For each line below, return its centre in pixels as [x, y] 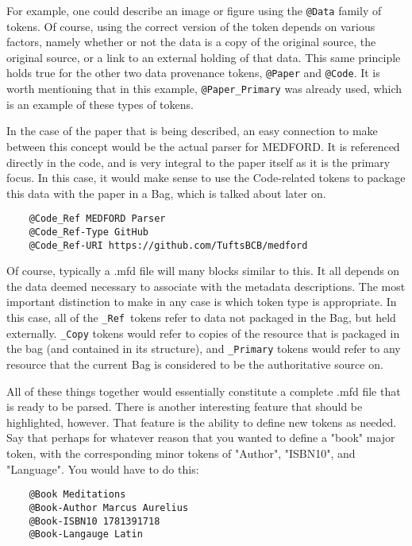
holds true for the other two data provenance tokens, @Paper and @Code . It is [193, 73]
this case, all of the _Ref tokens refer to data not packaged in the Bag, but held [201, 318]
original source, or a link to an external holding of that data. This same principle [204, 57]
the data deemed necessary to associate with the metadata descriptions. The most [206, 286]
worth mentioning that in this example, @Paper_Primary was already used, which [204, 89]
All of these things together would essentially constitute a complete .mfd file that [204, 391]
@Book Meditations [77, 495]
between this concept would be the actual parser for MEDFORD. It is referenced [203, 146]
